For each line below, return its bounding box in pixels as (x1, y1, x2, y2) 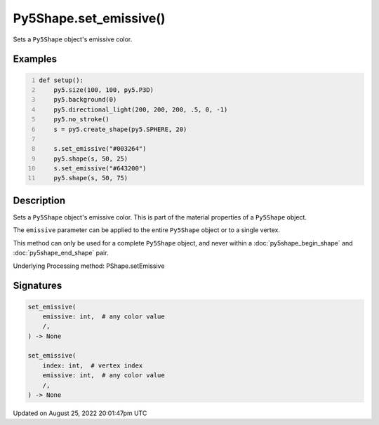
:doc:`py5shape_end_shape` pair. (13, 249, 109, 257)
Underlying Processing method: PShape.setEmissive (13, 262, 165, 270)
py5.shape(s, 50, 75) (53, 174, 128, 182)
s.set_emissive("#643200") (53, 165, 147, 173)
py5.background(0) (53, 95, 117, 104)
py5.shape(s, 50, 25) (53, 154, 128, 163)
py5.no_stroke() (53, 116, 110, 123)
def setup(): (39, 76, 84, 84)
